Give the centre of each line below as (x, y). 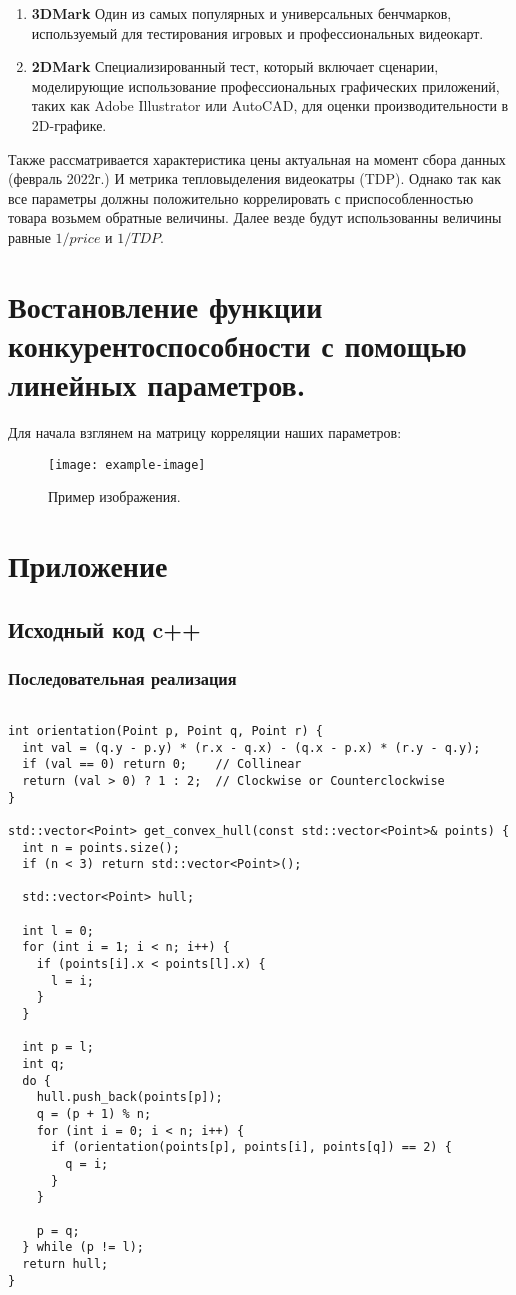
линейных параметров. (157, 384)
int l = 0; (58, 930)
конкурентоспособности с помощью (237, 344)
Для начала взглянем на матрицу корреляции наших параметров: (205, 432)
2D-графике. (69, 124)
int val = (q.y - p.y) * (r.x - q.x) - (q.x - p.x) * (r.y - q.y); (251, 747)
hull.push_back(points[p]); (129, 1097)
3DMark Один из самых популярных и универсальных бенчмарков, (241, 13)
